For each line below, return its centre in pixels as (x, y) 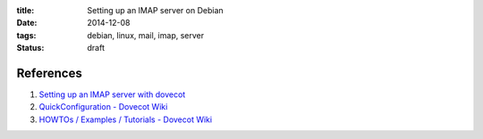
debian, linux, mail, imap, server (146, 35)
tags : (26, 35)
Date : (27, 23)
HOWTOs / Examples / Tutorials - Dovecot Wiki (126, 119)
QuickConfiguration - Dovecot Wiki (103, 107)
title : (25, 10)
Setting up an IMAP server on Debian (155, 10)
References (49, 73)
